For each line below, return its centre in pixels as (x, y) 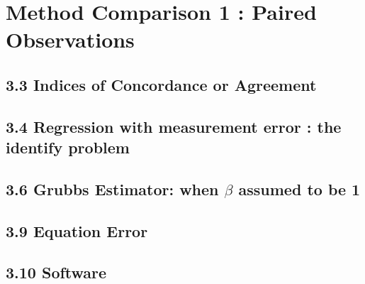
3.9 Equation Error (77, 230)
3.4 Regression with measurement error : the (174, 126)
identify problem (68, 147)
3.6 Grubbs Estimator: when (112, 189)
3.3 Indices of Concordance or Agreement (161, 84)
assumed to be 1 (299, 189)
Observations (70, 39)
